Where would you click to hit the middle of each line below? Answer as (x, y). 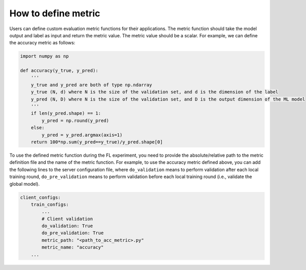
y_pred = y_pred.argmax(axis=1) (82, 135)
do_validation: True (67, 226)
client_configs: (41, 197)
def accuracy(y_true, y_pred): (59, 71)
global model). (25, 184)
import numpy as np (44, 56)
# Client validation (67, 219)
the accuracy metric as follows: (42, 43)
